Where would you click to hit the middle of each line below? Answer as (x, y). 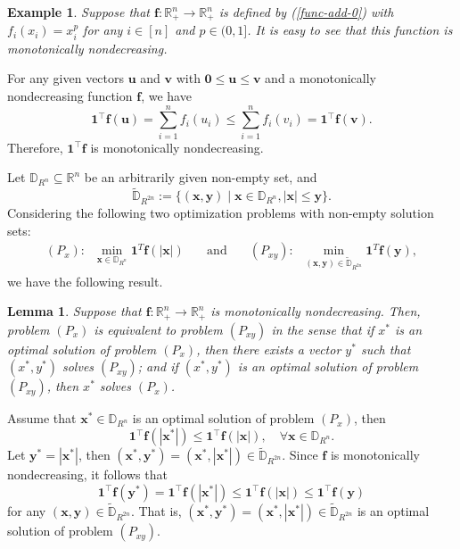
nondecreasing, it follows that (87, 474)
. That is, (156, 511)
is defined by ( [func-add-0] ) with (306, 12)
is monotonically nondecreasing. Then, (316, 311)
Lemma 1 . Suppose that (74, 311)
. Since (300, 455)
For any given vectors (66, 78)
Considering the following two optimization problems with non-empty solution (221, 212)
